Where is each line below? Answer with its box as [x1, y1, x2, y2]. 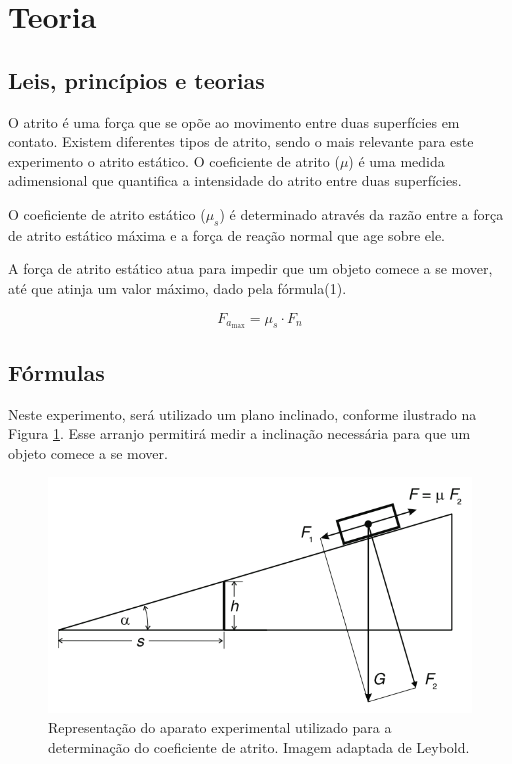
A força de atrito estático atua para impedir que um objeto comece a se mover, [8, 258, 493, 279]
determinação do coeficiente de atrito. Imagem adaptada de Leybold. [48, 736, 470, 757]
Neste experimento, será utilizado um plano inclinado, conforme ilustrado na [8, 403, 477, 424]
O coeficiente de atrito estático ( [8, 203, 206, 224]
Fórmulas [8, 356, 105, 387]
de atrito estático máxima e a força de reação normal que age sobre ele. [8, 224, 445, 245]
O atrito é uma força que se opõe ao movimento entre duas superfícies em [8, 111, 460, 132]
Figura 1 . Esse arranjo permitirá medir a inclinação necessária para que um [8, 423, 471, 444]
